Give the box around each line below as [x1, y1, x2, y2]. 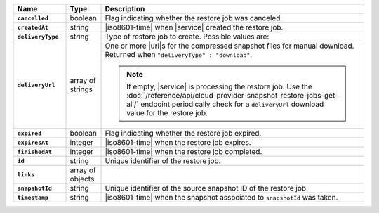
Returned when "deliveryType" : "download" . [105, 50, 253, 59]
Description [105, 4, 145, 13]
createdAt [17, 23, 49, 31]
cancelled [17, 14, 49, 22]
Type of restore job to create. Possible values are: [105, 32, 270, 41]
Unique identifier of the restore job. [105, 156, 221, 165]
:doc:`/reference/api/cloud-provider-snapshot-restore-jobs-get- [126, 91, 338, 100]
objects [69, 174, 95, 183]
